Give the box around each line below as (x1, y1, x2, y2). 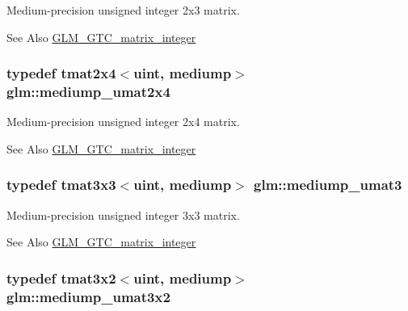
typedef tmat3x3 (6, 174, 116, 195)
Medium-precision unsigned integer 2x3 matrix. (6, 2, 240, 18)
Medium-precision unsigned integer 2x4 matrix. (6, 113, 240, 130)
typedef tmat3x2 (6, 267, 116, 288)
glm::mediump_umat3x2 (6, 286, 170, 306)
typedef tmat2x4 (6, 63, 116, 83)
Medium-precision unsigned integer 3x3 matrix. (6, 206, 240, 223)
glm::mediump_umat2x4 (6, 82, 170, 102)
